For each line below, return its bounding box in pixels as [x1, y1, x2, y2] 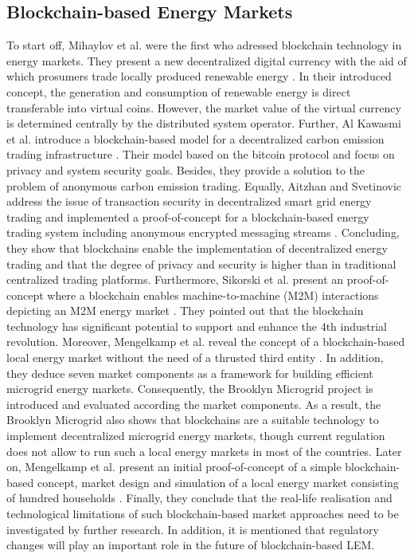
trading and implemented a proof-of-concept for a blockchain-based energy [6, 208, 369, 225]
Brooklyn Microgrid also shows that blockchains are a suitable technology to [6, 411, 379, 428]
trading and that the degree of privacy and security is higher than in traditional [6, 255, 396, 272]
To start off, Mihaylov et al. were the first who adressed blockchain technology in [6, 37, 402, 53]
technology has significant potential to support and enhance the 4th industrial [6, 317, 388, 334]
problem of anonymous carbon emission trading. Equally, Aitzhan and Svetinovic [6, 177, 402, 194]
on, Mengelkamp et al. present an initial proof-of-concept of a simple [6, 458, 342, 475]
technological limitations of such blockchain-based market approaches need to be [6, 505, 399, 522]
